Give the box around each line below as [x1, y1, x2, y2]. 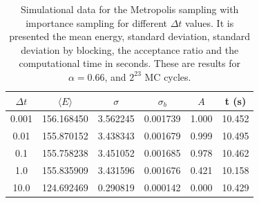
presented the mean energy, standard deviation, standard [9, 29, 251, 43]
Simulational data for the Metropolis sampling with [21, 2, 239, 16]
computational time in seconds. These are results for [19, 56, 240, 70]
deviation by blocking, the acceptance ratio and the [21, 42, 239, 57]
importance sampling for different [26, 15, 167, 30]
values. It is [185, 15, 234, 30]
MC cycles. [144, 69, 191, 84]
